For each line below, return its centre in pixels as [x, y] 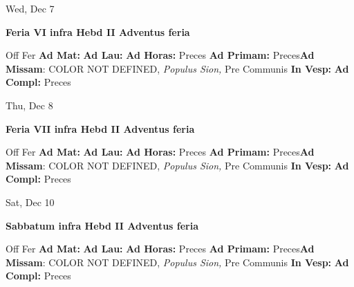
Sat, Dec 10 [30, 202]
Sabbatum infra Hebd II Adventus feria [102, 225]
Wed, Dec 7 [30, 8]
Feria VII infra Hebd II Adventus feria [100, 128]
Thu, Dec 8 [29, 105]
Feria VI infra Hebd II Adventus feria [98, 31]
